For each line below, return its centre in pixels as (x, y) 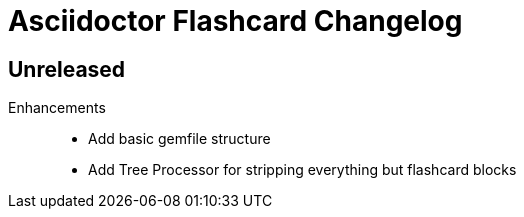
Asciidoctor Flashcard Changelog (235, 21)
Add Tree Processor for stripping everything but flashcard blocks (302, 170)
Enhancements (57, 108)
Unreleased (67, 69)
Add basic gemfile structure (179, 139)
